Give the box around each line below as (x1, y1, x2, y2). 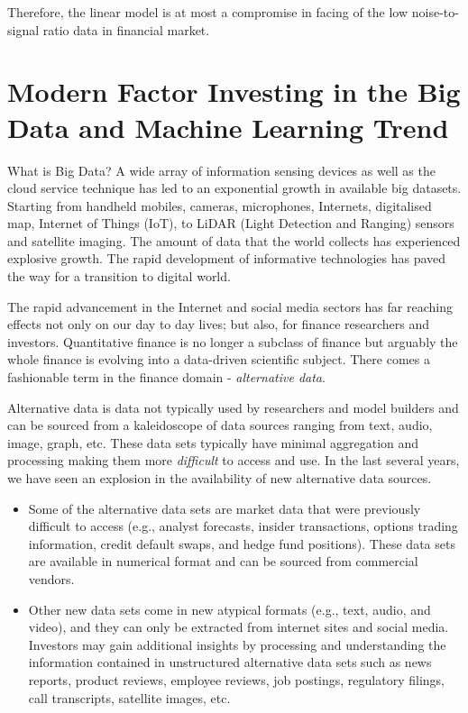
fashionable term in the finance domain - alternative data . (7, 368, 326, 387)
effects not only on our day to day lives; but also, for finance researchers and (7, 315, 430, 334)
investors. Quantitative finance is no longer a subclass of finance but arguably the (7, 332, 458, 351)
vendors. (28, 569, 75, 588)
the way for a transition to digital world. (7, 267, 231, 286)
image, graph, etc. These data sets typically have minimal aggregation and (7, 433, 419, 452)
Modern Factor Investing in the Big (7, 73, 461, 110)
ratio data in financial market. (42, 20, 210, 39)
